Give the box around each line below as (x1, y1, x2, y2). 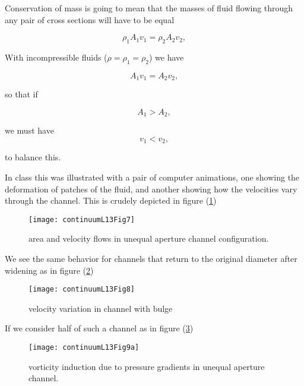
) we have (149, 50, 184, 63)
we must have (5, 124, 54, 137)
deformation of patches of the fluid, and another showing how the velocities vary (5, 182, 297, 195)
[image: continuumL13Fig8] (28, 285, 135, 294)
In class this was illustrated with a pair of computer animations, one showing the (5, 170, 300, 183)
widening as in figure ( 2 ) (5, 264, 94, 276)
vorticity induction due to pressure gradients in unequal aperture (28, 360, 265, 372)
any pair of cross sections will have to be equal (5, 13, 175, 26)
